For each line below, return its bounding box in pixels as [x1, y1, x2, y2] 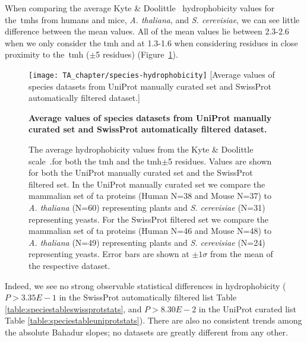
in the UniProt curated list [198, 302, 296, 315]
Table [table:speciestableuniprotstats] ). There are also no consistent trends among [5, 314, 302, 327]
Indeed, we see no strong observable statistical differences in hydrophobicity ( [5, 279, 286, 292]
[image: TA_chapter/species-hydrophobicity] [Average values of [29, 68, 275, 80]
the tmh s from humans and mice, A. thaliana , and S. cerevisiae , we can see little [5, 13, 300, 26]
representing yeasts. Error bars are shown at [29, 248, 189, 260]
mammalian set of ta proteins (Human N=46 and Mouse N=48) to [29, 224, 272, 237]
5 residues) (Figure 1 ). [96, 48, 178, 61]
